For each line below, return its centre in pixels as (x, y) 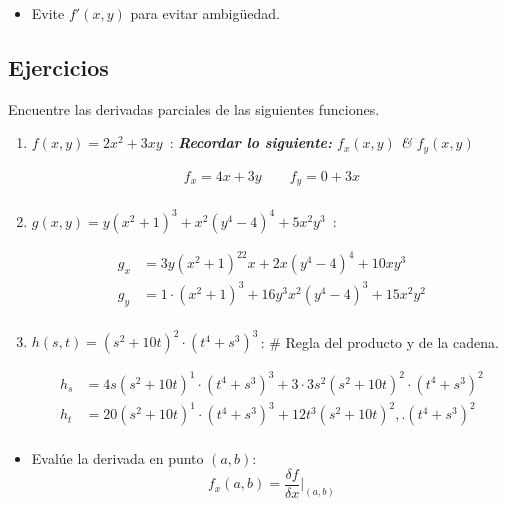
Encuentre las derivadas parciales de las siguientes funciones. (194, 108)
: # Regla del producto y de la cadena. (379, 341)
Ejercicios (58, 66)
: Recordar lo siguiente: (251, 142)
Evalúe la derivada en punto (117, 458)
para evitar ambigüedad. (205, 13)
